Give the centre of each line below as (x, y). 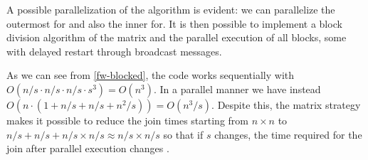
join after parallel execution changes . (88, 148)
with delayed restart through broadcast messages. (114, 51)
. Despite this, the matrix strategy (286, 104)
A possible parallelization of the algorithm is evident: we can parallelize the (171, 9)
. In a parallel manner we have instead (237, 89)
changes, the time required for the (288, 134)
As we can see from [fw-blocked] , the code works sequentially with (151, 75)
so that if (183, 134)
